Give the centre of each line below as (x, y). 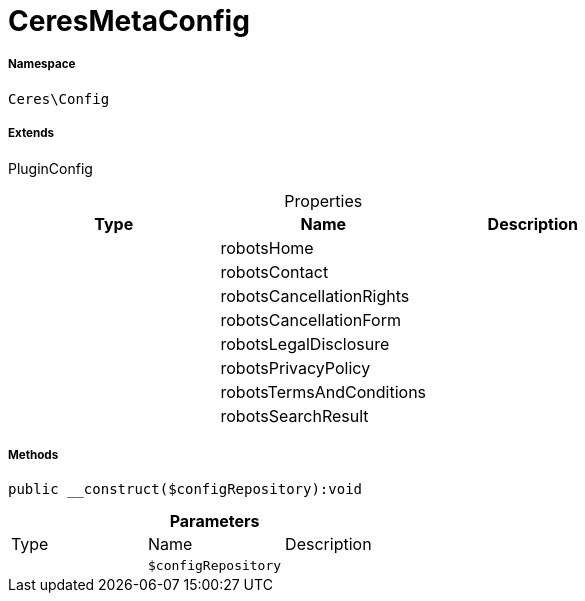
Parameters (214, 521)
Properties (323, 200)
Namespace (42, 64)
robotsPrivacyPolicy (295, 367)
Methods (33, 454)
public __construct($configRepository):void (185, 489)
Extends (31, 133)
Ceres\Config (59, 98)
